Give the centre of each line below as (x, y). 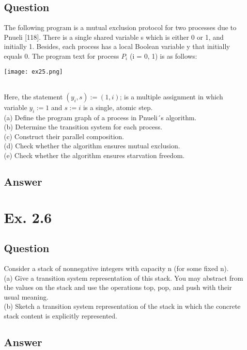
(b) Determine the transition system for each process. (83, 127)
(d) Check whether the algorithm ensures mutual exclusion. (92, 146)
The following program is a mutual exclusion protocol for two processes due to (120, 27)
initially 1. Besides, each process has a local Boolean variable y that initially (117, 46)
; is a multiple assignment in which (171, 96)
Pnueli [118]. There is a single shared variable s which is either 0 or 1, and (114, 37)
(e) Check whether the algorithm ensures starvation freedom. (94, 155)
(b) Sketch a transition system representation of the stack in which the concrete (122, 306)
